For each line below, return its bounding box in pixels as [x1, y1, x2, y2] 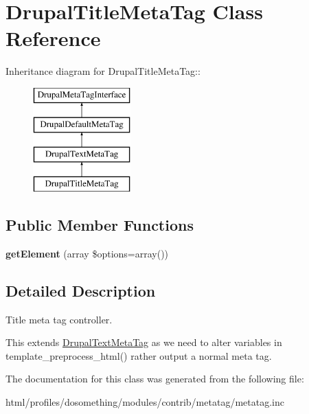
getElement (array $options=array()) [5, 246, 169, 260]
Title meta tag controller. [5, 312, 113, 326]
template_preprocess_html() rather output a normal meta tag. [5, 348, 272, 363]
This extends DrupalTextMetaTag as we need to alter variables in [5, 335, 282, 349]
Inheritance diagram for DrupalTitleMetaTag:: [5, 64, 201, 78]
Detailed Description [5, 279, 156, 301]
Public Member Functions [5, 214, 194, 235]
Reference [5, 24, 101, 52]
